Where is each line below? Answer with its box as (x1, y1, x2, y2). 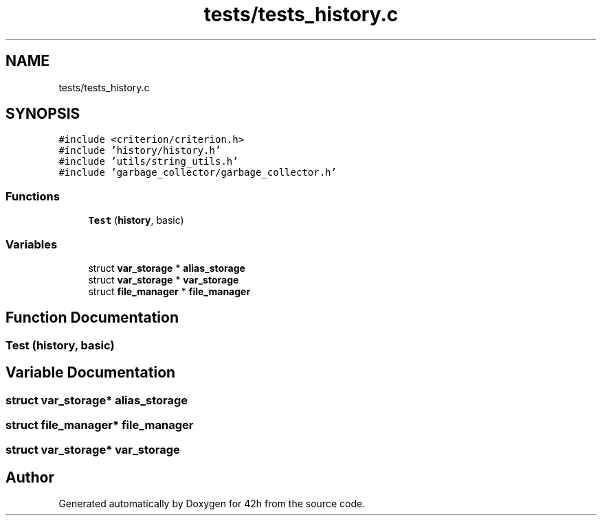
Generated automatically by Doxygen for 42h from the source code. (58, 498, 366, 510)
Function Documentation (5, 309, 179, 327)
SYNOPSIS (5, 105, 80, 123)
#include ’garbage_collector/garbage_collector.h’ (58, 167, 337, 178)
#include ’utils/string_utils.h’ (58, 156, 238, 167)
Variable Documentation (5, 364, 176, 382)
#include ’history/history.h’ (58, 145, 221, 157)
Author (5, 468, 54, 486)
